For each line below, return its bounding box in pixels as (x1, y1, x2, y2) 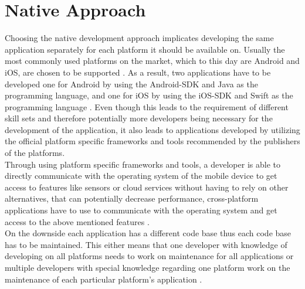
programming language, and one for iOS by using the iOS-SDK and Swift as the (5, 89, 293, 101)
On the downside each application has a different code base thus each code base (5, 227, 292, 239)
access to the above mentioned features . (5, 215, 150, 227)
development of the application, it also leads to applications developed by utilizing (5, 123, 300, 135)
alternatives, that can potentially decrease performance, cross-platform (5, 192, 259, 205)
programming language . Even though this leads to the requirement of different (5, 100, 289, 113)
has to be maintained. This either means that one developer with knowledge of (5, 238, 287, 250)
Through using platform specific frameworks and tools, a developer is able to (5, 158, 280, 170)
